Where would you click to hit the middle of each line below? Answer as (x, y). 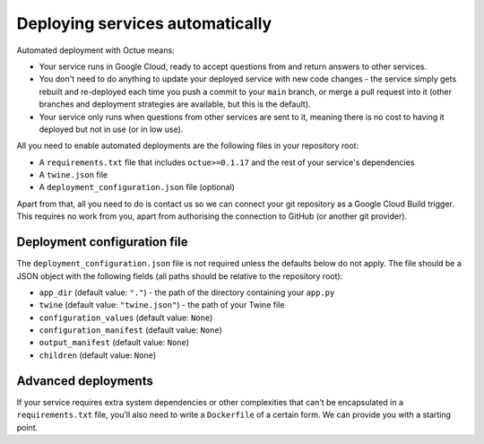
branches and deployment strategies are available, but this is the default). (175, 104)
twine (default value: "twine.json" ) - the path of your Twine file (162, 305)
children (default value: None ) (98, 355)
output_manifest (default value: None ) (114, 343)
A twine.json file (73, 175)
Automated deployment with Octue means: (95, 50)
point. (27, 427)
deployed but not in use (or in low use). (111, 129)
